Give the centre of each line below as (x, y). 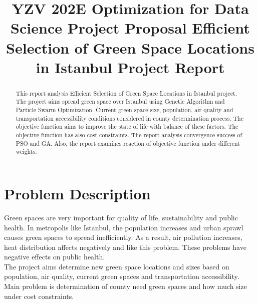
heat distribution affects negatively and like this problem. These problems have (125, 247)
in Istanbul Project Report (130, 67)
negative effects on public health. (55, 257)
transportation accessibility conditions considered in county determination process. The (130, 118)
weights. (26, 151)
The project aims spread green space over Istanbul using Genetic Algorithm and (120, 101)
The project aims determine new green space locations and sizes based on (117, 266)
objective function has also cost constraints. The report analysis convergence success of (129, 135)
